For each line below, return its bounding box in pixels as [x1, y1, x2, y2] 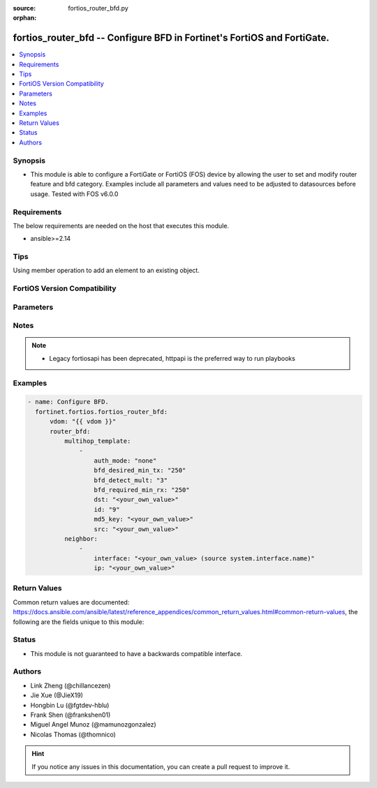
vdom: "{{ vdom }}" [50, 417, 117, 426]
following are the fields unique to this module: [13, 618, 145, 626]
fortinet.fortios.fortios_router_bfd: [35, 408, 168, 415]
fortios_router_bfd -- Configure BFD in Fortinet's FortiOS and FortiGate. [13, 32, 330, 44]
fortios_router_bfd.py [68, 4, 128, 12]
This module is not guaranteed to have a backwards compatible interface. [30, 649, 243, 657]
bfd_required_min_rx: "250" [94, 486, 190, 493]
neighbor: [64, 535, 98, 542]
